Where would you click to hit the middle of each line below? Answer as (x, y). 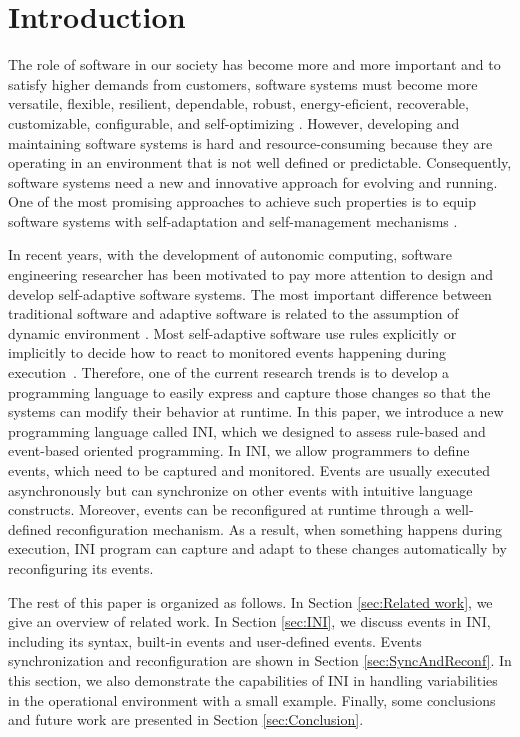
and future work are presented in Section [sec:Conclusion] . (186, 719)
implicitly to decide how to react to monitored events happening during (227, 352)
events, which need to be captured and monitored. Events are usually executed (249, 470)
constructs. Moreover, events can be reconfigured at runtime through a (224, 509)
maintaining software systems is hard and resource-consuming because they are (250, 142)
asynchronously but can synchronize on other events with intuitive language (240, 489)
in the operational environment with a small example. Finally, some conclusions (252, 699)
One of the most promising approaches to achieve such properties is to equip (242, 201)
